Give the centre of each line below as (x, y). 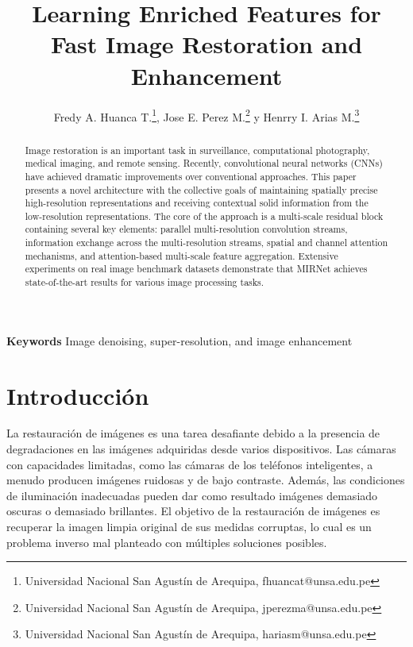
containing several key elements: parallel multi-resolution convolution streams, (186, 229)
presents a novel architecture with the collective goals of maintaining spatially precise (201, 189)
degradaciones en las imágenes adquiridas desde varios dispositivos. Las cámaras (201, 449)
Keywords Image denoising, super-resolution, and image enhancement (179, 340)
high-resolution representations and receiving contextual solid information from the (197, 203)
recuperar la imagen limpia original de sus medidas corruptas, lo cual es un (189, 527)
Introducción (78, 395)
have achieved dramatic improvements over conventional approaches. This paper (191, 176)
